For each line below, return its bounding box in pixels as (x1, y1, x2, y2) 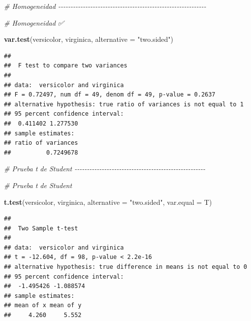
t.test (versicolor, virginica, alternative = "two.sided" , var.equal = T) (4, 196, 212, 207)
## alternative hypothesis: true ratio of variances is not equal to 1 (4, 100, 244, 108)
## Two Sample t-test (4, 225, 78, 232)
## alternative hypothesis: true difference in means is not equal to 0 (4, 263, 247, 271)
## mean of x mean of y (4, 302, 82, 309)
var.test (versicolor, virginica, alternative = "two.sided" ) (4, 34, 173, 44)
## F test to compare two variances (4, 62, 127, 69)
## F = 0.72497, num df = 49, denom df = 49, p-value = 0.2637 (4, 91, 216, 98)
